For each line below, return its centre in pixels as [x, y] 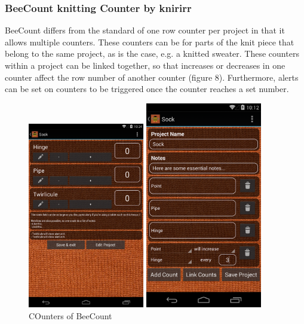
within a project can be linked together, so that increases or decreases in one [145, 65]
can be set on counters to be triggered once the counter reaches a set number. [147, 89]
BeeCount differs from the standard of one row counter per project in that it [145, 30]
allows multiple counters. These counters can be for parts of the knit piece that [150, 42]
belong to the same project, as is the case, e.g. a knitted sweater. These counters [152, 54]
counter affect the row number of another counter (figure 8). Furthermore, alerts [152, 77]
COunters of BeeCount [70, 315]
